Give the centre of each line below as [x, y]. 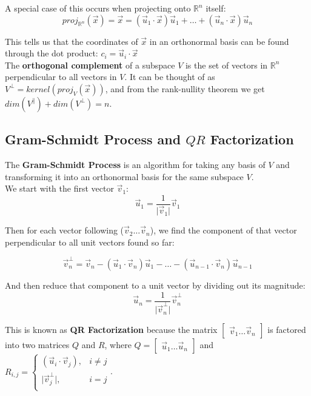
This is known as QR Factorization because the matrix [111, 330]
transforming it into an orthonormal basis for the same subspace [124, 176]
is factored [287, 330]
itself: [216, 8]
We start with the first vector [59, 188]
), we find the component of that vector [223, 230]
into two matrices [37, 345]
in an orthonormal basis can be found [219, 41]
